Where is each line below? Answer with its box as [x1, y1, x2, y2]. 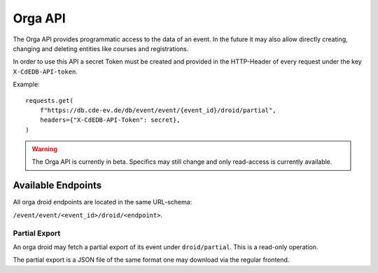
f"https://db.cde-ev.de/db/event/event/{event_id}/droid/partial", [39, 106, 276, 114]
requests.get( [25, 97, 73, 104]
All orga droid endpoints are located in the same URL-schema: [13, 198, 192, 206]
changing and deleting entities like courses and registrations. [13, 44, 189, 52]
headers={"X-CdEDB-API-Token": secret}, [39, 116, 181, 124]
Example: [13, 80, 40, 89]
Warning [31, 145, 57, 153]
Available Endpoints [13, 179, 102, 192]
